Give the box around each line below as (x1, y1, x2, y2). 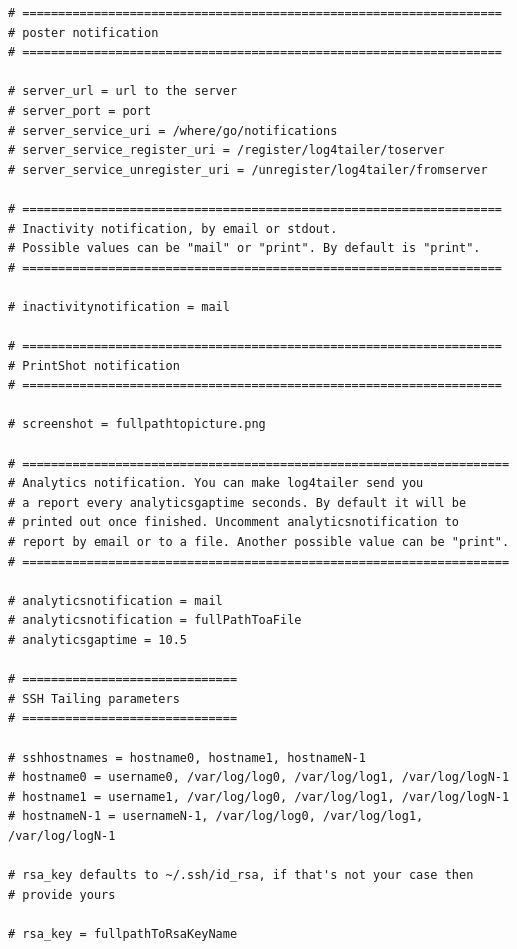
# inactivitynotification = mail (8, 299, 230, 314)
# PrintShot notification (8, 358, 180, 373)
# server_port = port (8, 103, 152, 118)
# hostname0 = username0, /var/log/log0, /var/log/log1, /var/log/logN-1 (8, 770, 510, 785)
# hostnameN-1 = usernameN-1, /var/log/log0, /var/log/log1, (8, 809, 424, 824)
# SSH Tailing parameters (8, 691, 180, 706)
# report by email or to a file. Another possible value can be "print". (8, 535, 510, 550)
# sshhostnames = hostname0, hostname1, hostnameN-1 (8, 750, 366, 765)
